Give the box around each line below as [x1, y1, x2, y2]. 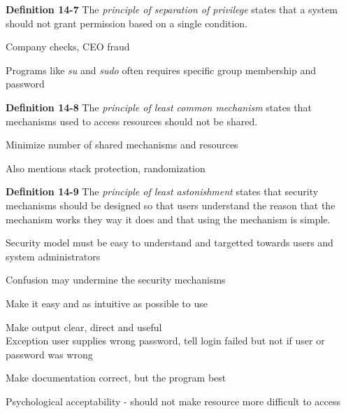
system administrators [6, 248, 101, 263]
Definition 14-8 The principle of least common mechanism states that [6, 99, 312, 114]
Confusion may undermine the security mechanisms [6, 272, 226, 287]
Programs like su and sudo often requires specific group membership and [6, 62, 317, 77]
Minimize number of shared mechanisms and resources [6, 137, 238, 152]
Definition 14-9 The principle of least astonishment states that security [6, 184, 319, 199]
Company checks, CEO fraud [6, 39, 130, 54]
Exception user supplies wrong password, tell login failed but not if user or [6, 333, 325, 348]
